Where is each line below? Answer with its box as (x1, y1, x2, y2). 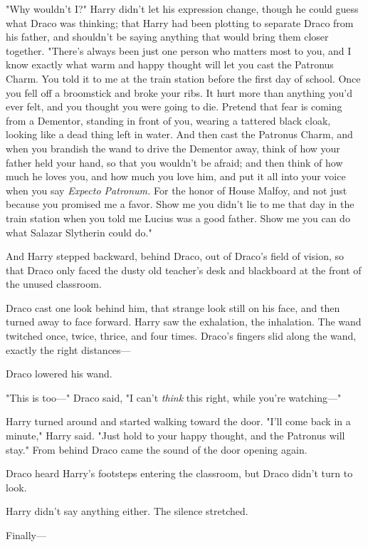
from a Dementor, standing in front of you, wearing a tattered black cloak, (6, 113, 331, 127)
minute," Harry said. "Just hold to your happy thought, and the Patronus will (6, 428, 345, 443)
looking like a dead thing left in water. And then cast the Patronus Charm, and (6, 127, 353, 142)
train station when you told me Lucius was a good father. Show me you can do (6, 210, 350, 225)
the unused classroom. (6, 276, 102, 291)
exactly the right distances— (6, 342, 131, 357)
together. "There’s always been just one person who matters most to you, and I (6, 43, 352, 58)
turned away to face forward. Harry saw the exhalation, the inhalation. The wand (6, 314, 362, 329)
